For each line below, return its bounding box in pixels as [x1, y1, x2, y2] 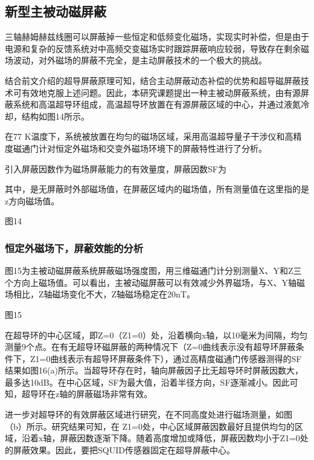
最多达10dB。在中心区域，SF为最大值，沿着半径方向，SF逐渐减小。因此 [5, 375, 290, 388]
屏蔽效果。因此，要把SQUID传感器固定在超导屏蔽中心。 [13, 443, 235, 456]
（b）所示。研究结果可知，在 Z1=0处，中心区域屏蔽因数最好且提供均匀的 [5, 420, 295, 432]
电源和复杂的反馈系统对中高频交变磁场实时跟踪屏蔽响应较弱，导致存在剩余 [5, 42, 301, 54]
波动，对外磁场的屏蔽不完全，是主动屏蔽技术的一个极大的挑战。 [13, 54, 267, 66]
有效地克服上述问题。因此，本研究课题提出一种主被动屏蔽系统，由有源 [21, 86, 301, 99]
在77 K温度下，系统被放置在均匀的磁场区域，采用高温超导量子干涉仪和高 [5, 130, 293, 143]
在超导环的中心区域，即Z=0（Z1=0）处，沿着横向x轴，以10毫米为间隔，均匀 [5, 328, 308, 341]
